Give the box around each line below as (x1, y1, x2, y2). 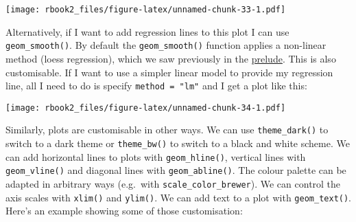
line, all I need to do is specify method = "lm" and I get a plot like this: (5, 78, 307, 93)
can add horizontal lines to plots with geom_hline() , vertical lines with (5, 149, 306, 164)
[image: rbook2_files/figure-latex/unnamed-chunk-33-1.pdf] (5, 5, 286, 14)
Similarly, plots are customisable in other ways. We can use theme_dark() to (5, 122, 329, 137)
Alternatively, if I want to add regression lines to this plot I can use (5, 24, 289, 38)
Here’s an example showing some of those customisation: (5, 203, 243, 218)
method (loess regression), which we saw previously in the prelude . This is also (5, 51, 336, 65)
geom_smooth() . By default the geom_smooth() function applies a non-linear (5, 38, 327, 52)
